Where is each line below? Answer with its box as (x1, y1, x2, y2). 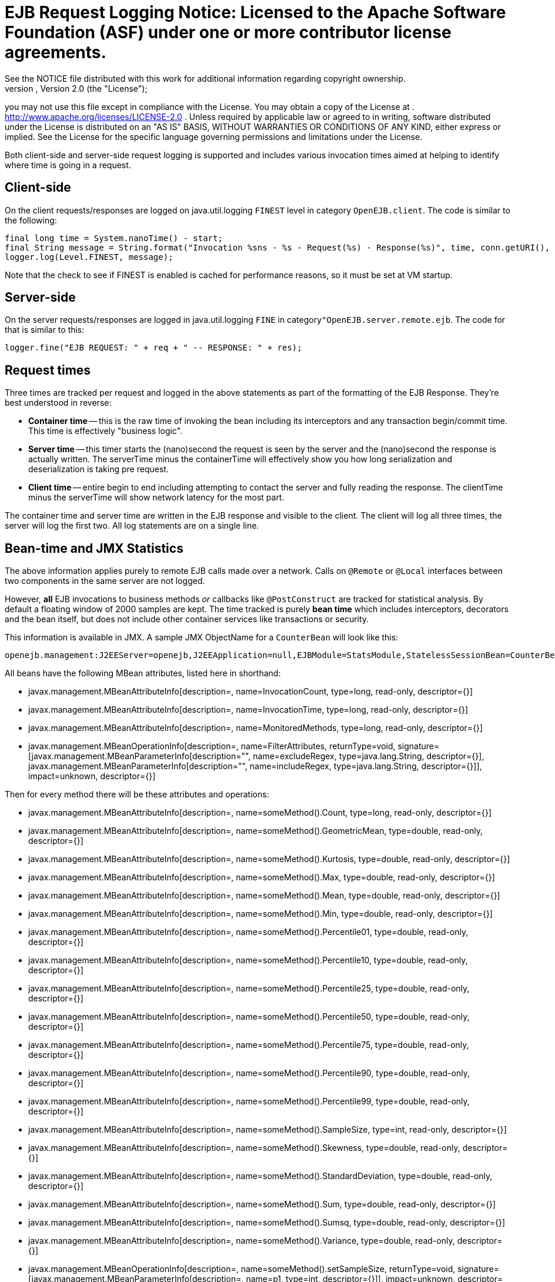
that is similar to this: (5, 325, 85, 335)
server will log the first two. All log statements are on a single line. (5, 520, 259, 531)
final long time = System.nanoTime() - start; (5, 233, 223, 243)
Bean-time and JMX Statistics (5, 540, 183, 556)
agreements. (5, 42, 106, 62)
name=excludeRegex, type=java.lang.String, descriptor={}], (253, 751, 484, 762)
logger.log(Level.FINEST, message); (5, 252, 173, 262)
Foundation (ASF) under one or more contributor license (5, 22, 452, 42)
